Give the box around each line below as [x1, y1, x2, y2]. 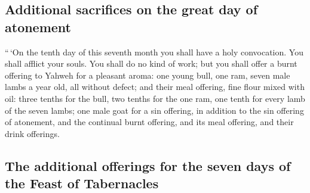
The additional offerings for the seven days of [5, 156, 291, 175]
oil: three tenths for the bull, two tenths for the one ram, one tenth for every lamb [5, 92, 305, 104]
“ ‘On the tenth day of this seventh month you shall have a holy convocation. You [5, 45, 303, 58]
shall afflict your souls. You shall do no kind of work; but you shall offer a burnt [5, 57, 297, 70]
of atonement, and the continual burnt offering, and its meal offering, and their [5, 116, 294, 128]
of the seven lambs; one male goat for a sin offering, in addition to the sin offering [5, 104, 304, 116]
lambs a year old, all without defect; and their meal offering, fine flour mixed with [5, 80, 305, 93]
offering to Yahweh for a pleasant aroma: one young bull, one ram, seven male [5, 69, 290, 81]
